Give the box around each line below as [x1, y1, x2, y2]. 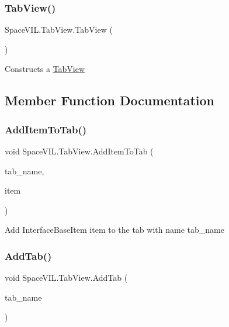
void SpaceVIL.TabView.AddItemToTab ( [5, 145, 154, 157]
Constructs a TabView [5, 63, 85, 75]
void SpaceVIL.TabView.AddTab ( [5, 271, 128, 284]
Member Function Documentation [5, 91, 215, 109]
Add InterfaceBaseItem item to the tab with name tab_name [5, 223, 224, 236]
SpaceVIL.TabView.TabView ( [5, 23, 113, 36]
